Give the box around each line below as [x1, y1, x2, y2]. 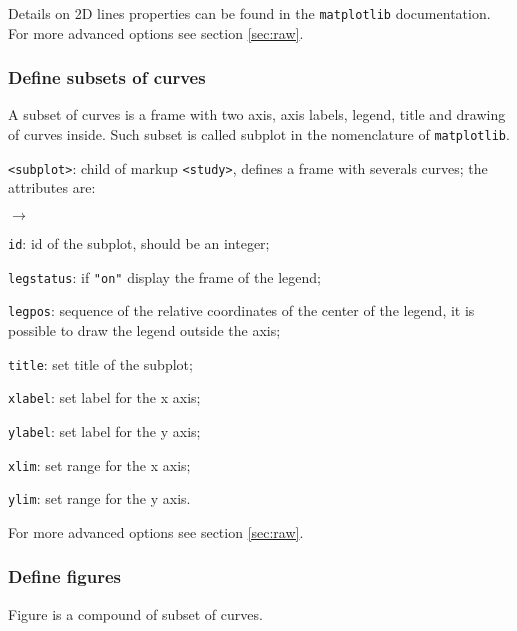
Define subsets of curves [8, 65, 206, 90]
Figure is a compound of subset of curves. [8, 603, 263, 624]
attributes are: [8, 177, 96, 198]
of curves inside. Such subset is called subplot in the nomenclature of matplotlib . [8, 124, 510, 145]
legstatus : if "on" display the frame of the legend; [8, 266, 321, 287]
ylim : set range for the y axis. [8, 488, 191, 509]
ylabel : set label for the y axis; [8, 420, 201, 441]
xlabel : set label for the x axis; [8, 387, 201, 408]
